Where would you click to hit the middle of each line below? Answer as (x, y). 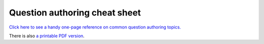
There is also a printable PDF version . (47, 36)
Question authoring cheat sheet (75, 13)
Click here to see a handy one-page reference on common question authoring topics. (95, 27)
